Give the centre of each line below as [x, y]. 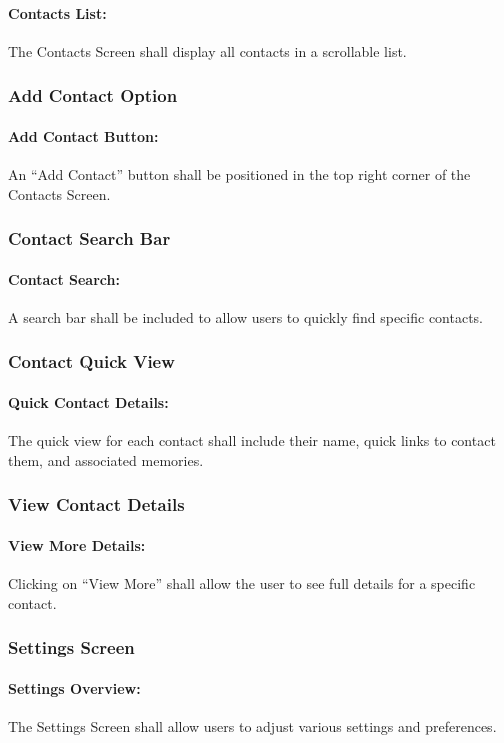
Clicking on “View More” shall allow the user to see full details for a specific [242, 582]
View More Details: [77, 544]
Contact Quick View [91, 361]
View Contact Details [96, 504]
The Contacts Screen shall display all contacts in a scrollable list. [207, 50]
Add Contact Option [93, 95]
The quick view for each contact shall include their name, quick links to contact [252, 440]
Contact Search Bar [89, 238]
